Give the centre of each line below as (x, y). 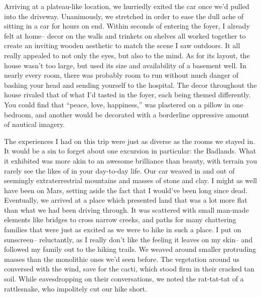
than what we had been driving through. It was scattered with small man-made (126, 209)
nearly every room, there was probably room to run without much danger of (121, 75)
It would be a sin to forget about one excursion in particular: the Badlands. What (130, 151)
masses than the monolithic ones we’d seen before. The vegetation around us (122, 259)
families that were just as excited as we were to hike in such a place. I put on (123, 230)
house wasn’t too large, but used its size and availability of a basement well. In (125, 65)
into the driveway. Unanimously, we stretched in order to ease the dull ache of (124, 16)
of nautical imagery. (35, 124)
